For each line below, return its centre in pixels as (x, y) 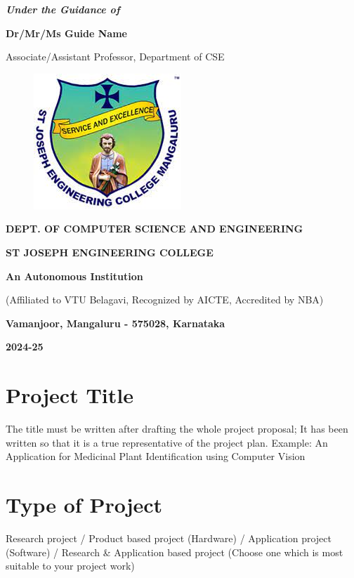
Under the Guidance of (63, 9)
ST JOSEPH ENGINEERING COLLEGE (110, 252)
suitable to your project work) (70, 566)
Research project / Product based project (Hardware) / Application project (169, 538)
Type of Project (84, 505)
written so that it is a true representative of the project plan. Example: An (167, 442)
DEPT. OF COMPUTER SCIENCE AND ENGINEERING (155, 229)
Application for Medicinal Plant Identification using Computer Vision (156, 456)
